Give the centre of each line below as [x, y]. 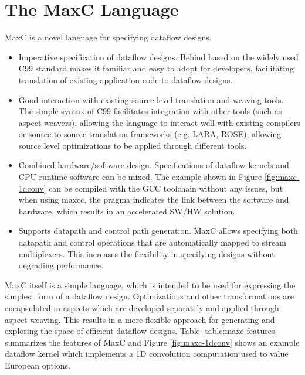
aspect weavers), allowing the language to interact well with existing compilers [159, 122]
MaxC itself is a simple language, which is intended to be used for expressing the [150, 284]
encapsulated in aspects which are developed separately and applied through [142, 308]
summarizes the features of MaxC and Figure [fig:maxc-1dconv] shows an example [152, 342]
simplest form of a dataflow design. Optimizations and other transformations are [150, 296]
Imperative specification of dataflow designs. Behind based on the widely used [158, 57]
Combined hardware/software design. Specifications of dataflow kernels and [154, 165]
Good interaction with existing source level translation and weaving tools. [151, 99]
